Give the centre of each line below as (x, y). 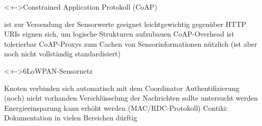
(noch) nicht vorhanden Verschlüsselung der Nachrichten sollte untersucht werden (131, 98)
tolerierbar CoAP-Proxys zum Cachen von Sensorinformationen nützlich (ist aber (131, 43)
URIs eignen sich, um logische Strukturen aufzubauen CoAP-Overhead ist (119, 34)
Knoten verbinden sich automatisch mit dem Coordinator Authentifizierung (122, 88)
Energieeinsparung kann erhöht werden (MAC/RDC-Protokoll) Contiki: (116, 107)
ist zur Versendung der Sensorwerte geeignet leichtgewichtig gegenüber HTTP (125, 24)
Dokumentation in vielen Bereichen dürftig (71, 118)
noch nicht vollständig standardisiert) (63, 54)
